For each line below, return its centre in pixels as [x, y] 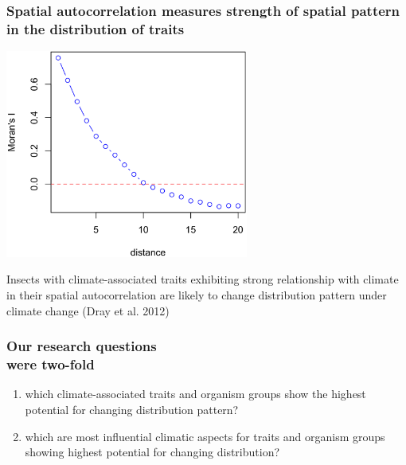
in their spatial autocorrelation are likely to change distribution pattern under [197, 295]
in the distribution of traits [96, 28]
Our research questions [82, 346]
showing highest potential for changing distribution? [152, 452]
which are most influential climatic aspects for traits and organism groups [205, 436]
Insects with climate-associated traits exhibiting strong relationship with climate [203, 279]
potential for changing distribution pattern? [132, 409]
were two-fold [51, 364]
